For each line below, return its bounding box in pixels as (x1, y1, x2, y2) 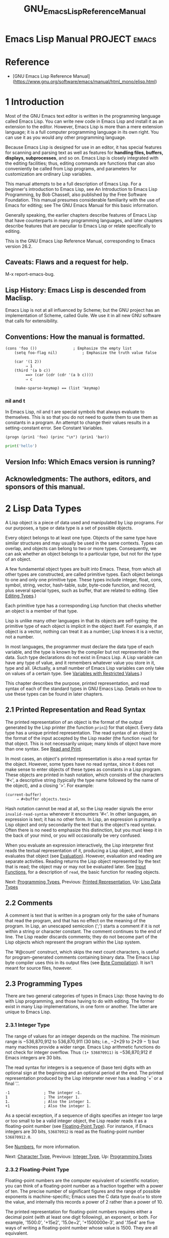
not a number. (5, 633, 34, 639)
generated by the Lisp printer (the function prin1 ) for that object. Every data (5, 724, 163, 730)
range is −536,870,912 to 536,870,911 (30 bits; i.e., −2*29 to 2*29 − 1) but (5, 1038, 159, 1045)
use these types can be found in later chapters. (5, 690, 103, 697)
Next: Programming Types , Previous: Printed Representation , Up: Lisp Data (5, 878, 161, 884)
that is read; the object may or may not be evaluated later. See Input (5, 863, 146, 869)
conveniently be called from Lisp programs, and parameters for (5, 165, 137, 172)
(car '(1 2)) (14, 359, 42, 364)
